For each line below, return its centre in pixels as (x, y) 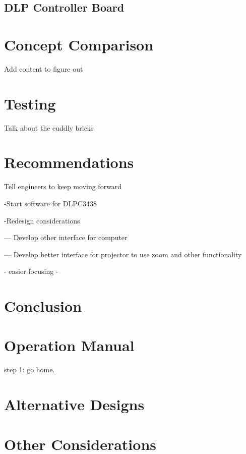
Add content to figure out (44, 68)
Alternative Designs (74, 404)
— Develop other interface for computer (66, 237)
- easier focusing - (31, 271)
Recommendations (69, 162)
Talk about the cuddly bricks (49, 127)
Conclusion (43, 306)
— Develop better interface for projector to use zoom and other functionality (123, 254)
